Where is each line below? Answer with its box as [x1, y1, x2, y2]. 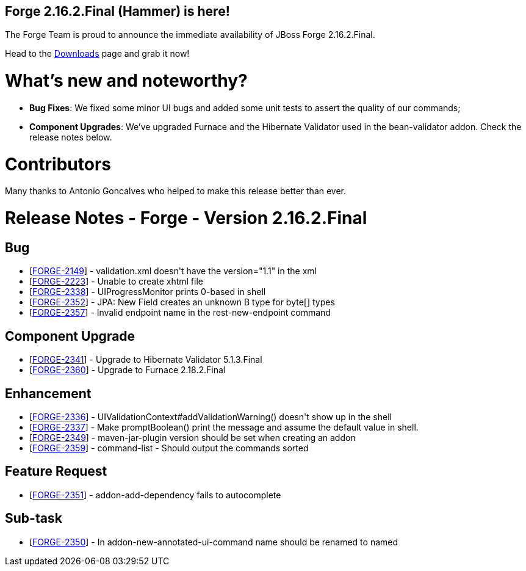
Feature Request [5, 464, 107, 479]
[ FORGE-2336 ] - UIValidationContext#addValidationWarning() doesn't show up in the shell [29, 412, 392, 423]
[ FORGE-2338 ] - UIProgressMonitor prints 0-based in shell [29, 286, 266, 297]
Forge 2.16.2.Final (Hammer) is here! [5, 4, 230, 19]
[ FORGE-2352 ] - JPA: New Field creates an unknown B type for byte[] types [29, 297, 335, 308]
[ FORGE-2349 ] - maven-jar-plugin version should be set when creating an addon [29, 432, 356, 443]
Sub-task [5, 511, 62, 526]
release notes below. [29, 131, 112, 142]
